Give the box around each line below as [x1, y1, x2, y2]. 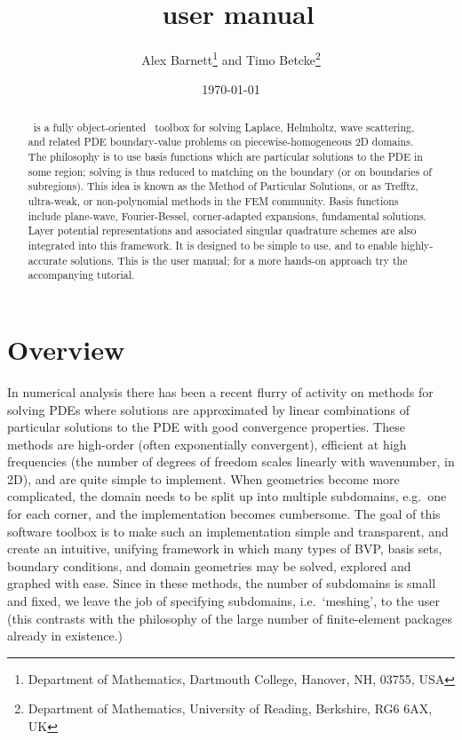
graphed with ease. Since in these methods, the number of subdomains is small [7, 574, 436, 593]
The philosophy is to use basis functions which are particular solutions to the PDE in [28, 149, 423, 164]
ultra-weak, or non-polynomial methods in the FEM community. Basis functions [28, 194, 399, 209]
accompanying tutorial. [28, 267, 135, 282]
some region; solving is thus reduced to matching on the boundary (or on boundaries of [28, 163, 432, 179]
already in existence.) [7, 626, 123, 645]
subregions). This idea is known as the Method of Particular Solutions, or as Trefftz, [28, 179, 418, 194]
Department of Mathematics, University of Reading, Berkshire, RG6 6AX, [28, 699, 433, 718]
